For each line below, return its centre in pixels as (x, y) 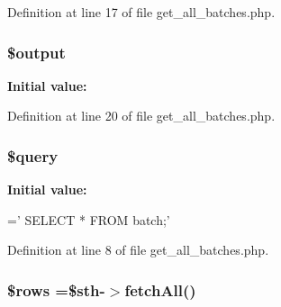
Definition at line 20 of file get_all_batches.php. (141, 116)
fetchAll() (160, 289)
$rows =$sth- (56, 289)
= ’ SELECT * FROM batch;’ (89, 219)
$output (36, 52)
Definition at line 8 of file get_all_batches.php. (138, 250)
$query (33, 155)
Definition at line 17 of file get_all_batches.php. (141, 12)
